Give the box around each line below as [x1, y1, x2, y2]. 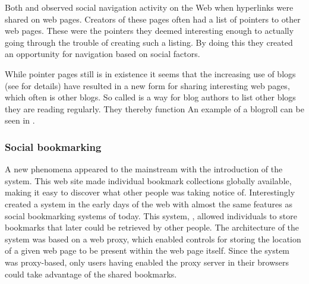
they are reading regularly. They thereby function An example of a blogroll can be [5, 102, 304, 115]
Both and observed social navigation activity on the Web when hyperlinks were [5, 1, 294, 13]
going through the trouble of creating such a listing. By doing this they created [5, 36, 293, 48]
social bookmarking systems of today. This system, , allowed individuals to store [5, 209, 297, 222]
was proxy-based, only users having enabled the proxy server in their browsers [5, 255, 289, 268]
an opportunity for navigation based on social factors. [5, 48, 200, 60]
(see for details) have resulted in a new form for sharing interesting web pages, [5, 79, 290, 91]
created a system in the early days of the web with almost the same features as [5, 197, 292, 210]
